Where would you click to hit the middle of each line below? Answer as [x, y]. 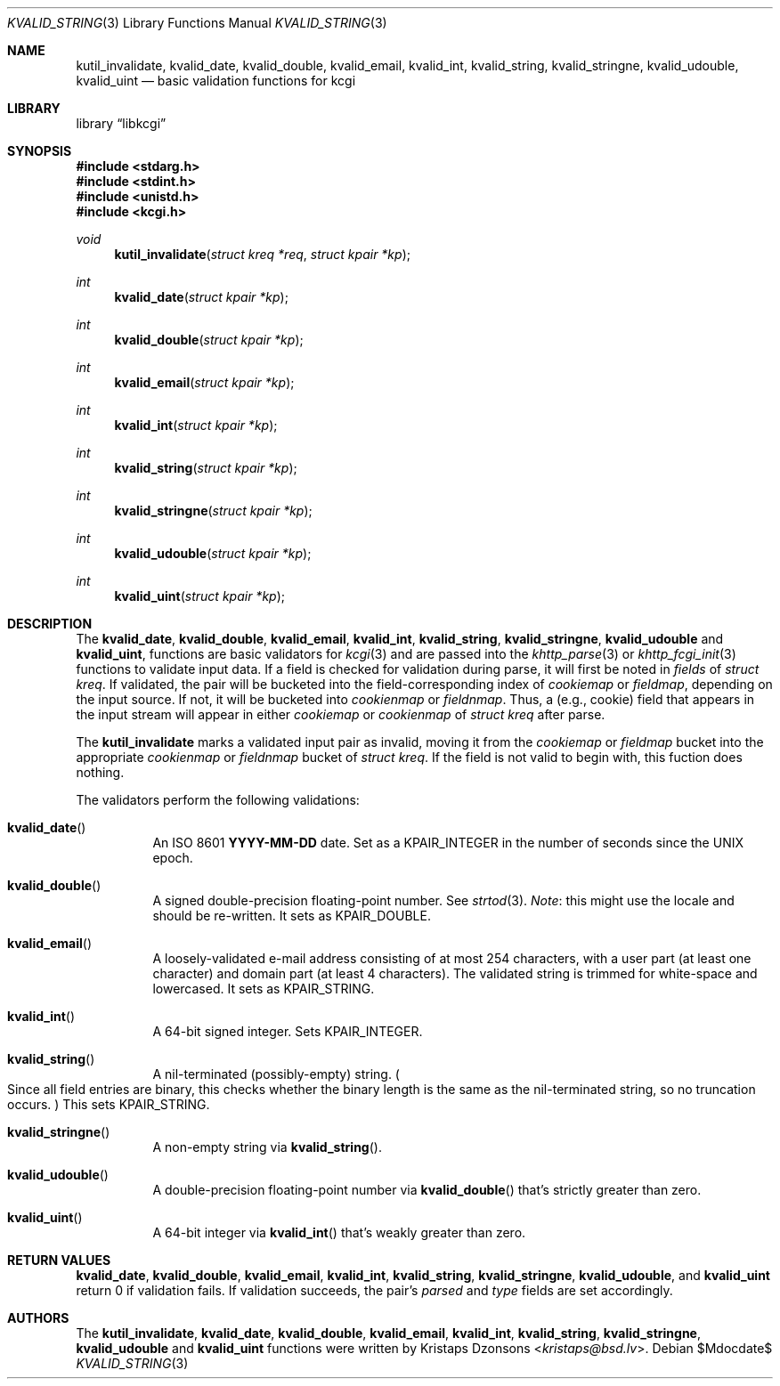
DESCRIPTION [50, 624]
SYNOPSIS [40, 151]
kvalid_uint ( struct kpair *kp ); [199, 596]
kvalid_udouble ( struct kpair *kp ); [213, 553]
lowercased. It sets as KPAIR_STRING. [264, 989]
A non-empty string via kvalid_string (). [267, 1147]
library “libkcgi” [121, 123]
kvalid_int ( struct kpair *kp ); [196, 425]
